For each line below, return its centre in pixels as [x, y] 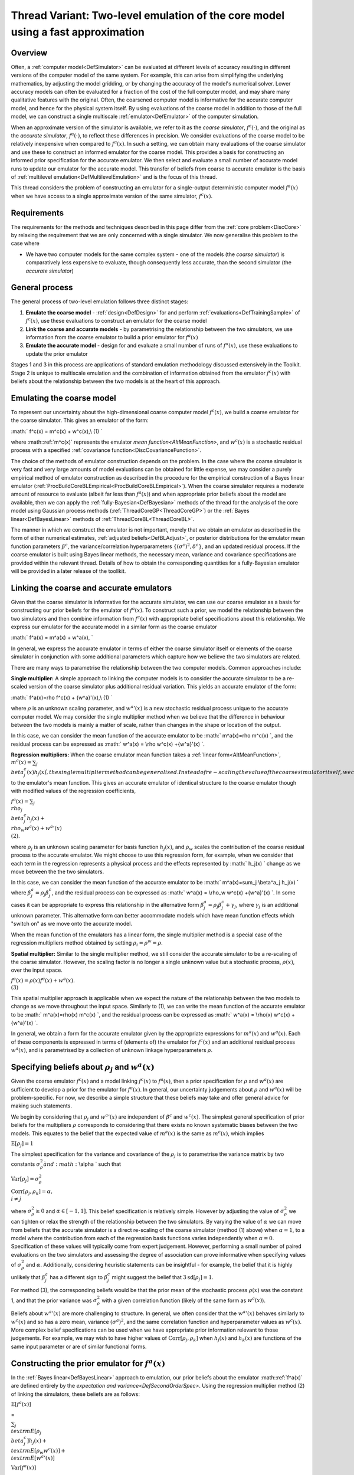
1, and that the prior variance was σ [54, 1300]
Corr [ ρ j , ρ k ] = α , [32, 1192]
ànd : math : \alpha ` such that [82, 1164]
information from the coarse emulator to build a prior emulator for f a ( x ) [112, 337]
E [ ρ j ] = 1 [22, 1144]
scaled [19, 687]
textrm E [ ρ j [26, 1432]
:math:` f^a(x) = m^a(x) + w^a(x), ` [52, 638]
